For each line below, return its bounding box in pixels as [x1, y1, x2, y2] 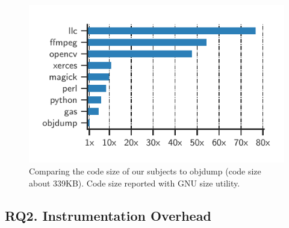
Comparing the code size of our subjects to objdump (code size [29, 164, 261, 177]
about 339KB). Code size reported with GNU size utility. [29, 176, 240, 189]
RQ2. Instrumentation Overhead [5, 206, 211, 224]
